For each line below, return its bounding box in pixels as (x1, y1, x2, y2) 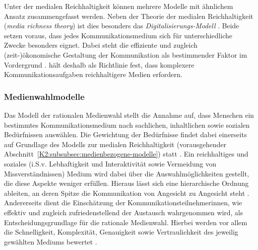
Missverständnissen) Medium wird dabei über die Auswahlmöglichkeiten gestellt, (4, 168, 249, 178)
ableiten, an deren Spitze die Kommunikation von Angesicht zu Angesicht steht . (4, 187, 250, 198)
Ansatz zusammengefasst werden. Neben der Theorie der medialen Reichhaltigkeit (4, 10, 254, 21)
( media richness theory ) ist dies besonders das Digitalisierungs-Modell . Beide (4, 20, 239, 31)
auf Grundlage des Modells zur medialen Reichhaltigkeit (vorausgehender (4, 139, 226, 149)
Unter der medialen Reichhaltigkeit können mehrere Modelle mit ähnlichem (4, 1, 233, 11)
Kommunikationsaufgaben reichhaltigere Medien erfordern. (4, 69, 183, 80)
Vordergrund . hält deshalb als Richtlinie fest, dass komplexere (4, 59, 194, 70)
